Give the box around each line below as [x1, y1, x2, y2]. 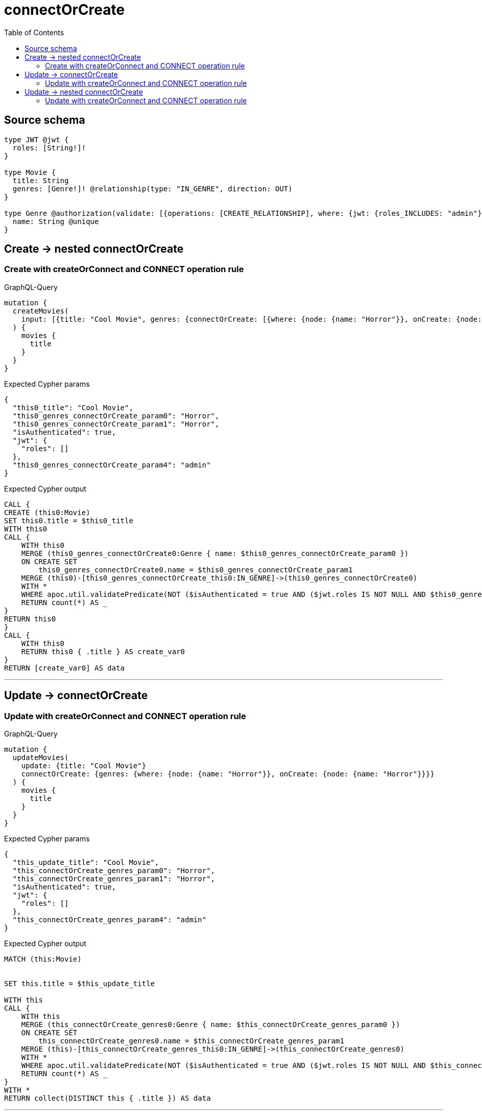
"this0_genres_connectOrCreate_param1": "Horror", [12, 419, 220, 428]
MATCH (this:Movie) [4, 955, 82, 964]
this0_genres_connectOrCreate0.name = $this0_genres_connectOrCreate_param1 [38, 565, 353, 574]
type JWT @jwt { [4, 135, 69, 144]
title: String [12, 176, 69, 185]
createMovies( [12, 306, 69, 315]
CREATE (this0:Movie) [4, 508, 90, 517]
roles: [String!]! [12, 143, 86, 152]
